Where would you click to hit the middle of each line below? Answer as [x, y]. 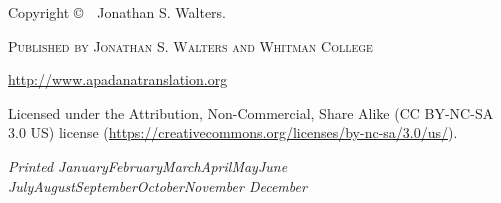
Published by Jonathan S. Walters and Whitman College [190, 45]
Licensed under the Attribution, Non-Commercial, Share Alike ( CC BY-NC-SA [251, 112]
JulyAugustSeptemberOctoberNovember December [157, 185]
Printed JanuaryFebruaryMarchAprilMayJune [148, 165]
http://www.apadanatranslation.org [118, 79]
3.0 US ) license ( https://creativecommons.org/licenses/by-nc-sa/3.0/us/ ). [233, 132]
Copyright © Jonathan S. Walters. [117, 12]
